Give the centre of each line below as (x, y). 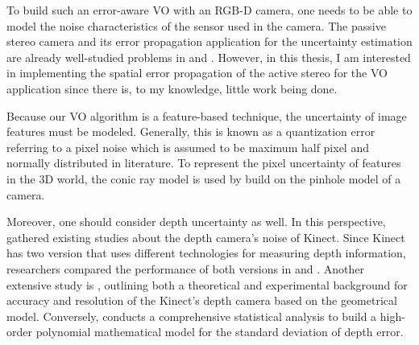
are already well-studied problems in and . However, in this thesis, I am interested (209, 57)
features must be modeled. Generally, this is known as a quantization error (191, 131)
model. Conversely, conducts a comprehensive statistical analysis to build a (192, 316)
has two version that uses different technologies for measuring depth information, (206, 253)
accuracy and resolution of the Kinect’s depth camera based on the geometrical (202, 300)
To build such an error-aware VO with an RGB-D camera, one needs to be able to (209, 10)
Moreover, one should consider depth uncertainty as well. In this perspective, (196, 222)
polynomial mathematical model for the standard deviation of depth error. (220, 332)
